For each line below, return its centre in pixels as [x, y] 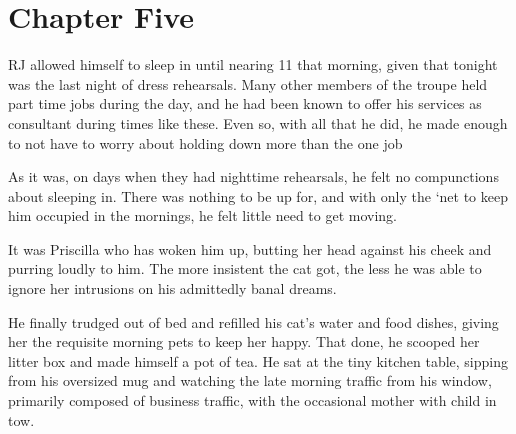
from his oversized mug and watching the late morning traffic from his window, [250, 380]
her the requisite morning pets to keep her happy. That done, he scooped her [244, 341]
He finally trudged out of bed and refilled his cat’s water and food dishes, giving [253, 321]
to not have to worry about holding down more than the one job [205, 142]
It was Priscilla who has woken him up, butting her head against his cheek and [250, 248]
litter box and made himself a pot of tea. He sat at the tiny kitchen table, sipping [258, 360]
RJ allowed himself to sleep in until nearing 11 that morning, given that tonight [253, 64]
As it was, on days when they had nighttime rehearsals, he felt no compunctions [253, 176]
